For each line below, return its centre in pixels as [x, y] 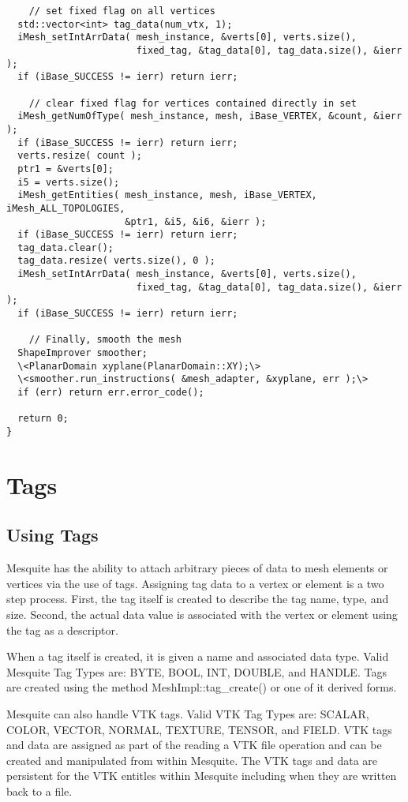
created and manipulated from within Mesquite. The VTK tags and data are [192, 760]
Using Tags [52, 535]
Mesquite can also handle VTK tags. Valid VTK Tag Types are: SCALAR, [188, 713]
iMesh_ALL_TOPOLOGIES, [66, 208]
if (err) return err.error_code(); [111, 393]
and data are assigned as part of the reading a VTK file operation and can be [194, 745]
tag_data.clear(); [66, 247]
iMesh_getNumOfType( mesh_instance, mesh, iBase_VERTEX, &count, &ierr [210, 116]
